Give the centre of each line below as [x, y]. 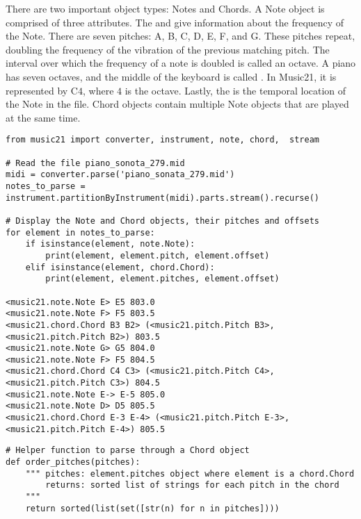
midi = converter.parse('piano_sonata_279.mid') [120, 175]
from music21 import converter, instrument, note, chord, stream [163, 140]
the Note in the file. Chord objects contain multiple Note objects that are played [177, 104]
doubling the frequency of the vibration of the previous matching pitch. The [168, 49]
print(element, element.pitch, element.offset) [158, 255]
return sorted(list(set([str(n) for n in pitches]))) [152, 508]
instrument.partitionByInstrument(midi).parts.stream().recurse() [163, 198]
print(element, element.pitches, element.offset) [162, 279]
